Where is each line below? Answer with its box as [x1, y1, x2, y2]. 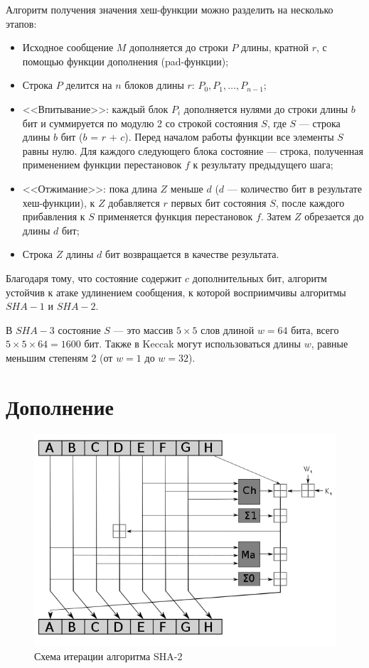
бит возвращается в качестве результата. [105, 247, 279, 262]
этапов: [6, 16, 37, 31]
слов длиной [200, 322, 255, 337]
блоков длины [124, 77, 184, 92]
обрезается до [304, 209, 364, 224]
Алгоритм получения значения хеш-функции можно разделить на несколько [6, 2, 333, 16]
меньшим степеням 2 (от [6, 350, 113, 365]
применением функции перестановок [22, 157, 182, 172]
